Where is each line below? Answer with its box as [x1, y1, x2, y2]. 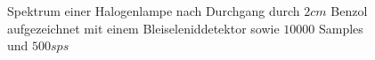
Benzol [330, 2, 368, 19]
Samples [318, 19, 363, 37]
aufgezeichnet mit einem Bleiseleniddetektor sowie [7, 19, 280, 37]
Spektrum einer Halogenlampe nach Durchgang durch [7, 2, 300, 19]
